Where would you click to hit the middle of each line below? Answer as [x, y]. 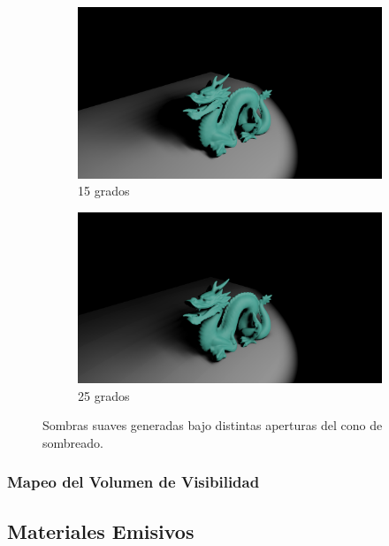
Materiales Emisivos [101, 531]
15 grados [104, 191]
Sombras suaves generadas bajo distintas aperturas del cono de [213, 425]
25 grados [104, 395]
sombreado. [73, 442]
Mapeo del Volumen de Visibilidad [133, 482]
